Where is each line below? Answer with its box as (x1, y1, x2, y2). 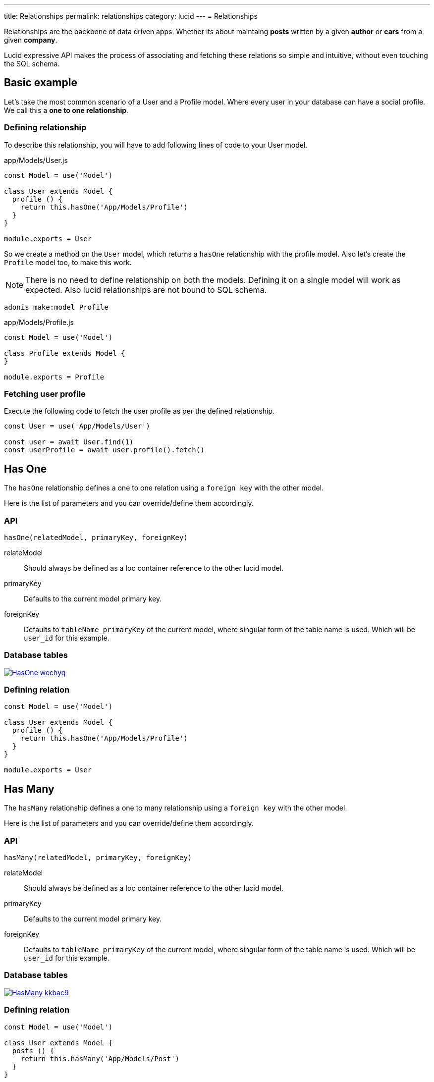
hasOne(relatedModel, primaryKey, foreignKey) (4, 533, 188, 541)
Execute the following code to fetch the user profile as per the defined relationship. (4, 407, 274, 416)
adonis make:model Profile (4, 303, 108, 311)
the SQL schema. (4, 59, 60, 68)
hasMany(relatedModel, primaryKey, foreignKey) (4, 854, 192, 862)
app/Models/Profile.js (4, 318, 74, 326)
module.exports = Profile (4, 373, 105, 381)
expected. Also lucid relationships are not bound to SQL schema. (25, 284, 267, 295)
